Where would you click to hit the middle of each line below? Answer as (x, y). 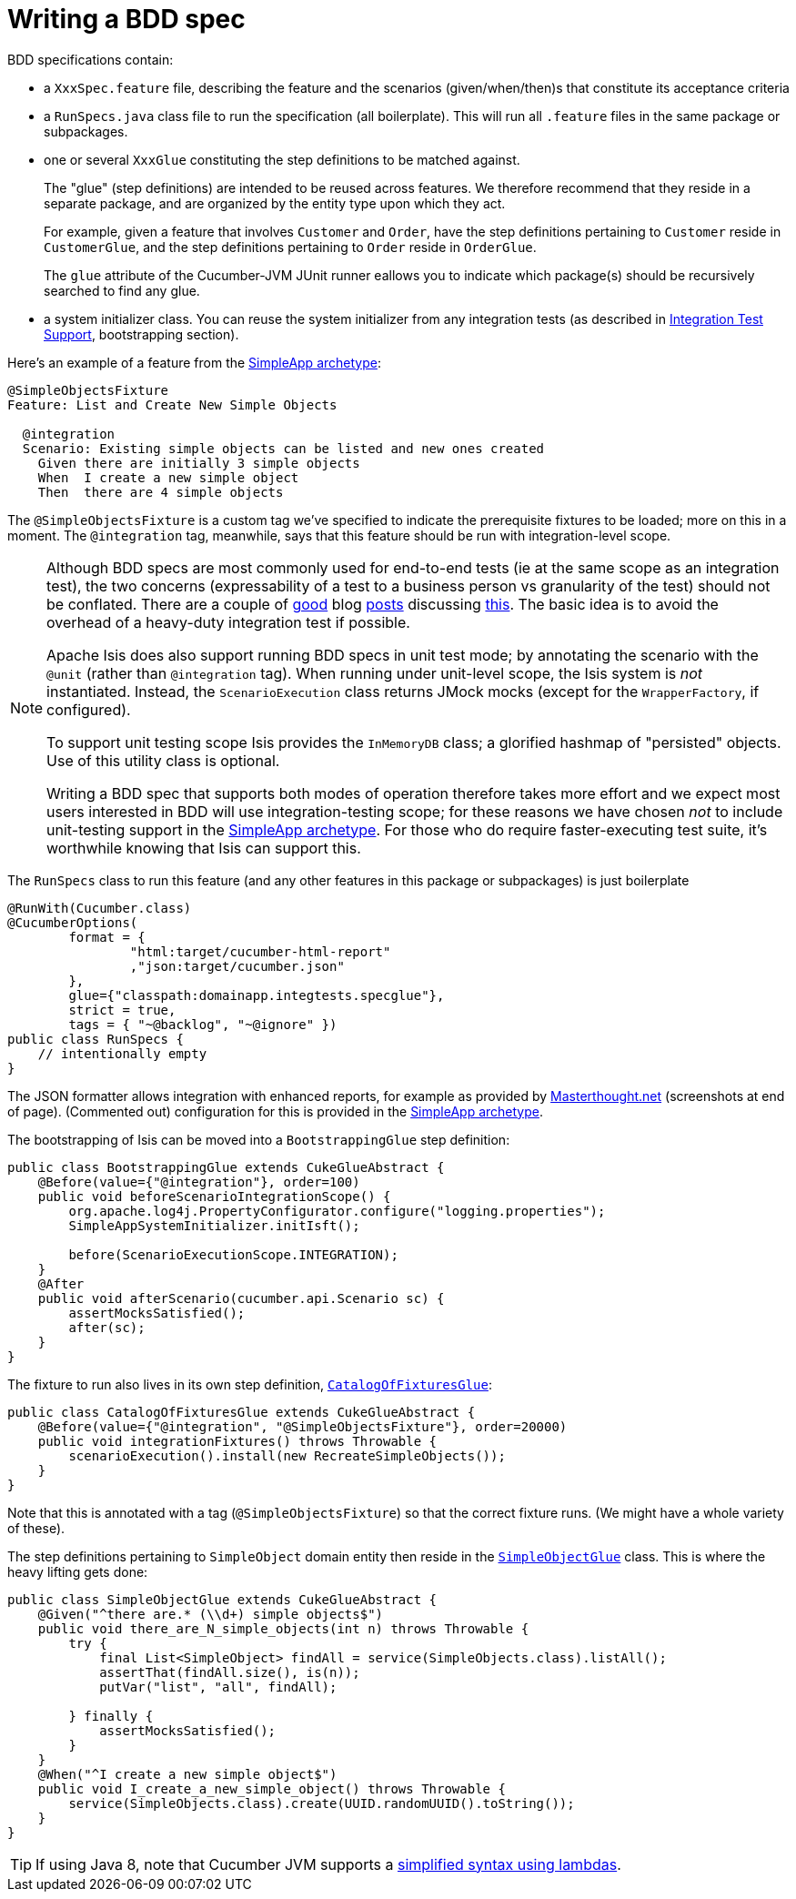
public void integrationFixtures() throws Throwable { (237, 1441)
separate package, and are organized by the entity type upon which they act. (275, 203)
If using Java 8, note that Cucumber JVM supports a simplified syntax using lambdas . (328, 1864)
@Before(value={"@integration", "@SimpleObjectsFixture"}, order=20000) (302, 1426)
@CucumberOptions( (73, 922)
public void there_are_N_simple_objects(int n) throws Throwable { (283, 1628)
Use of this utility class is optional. (163, 760)
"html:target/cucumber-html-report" (260, 951)
